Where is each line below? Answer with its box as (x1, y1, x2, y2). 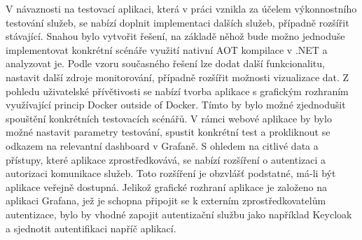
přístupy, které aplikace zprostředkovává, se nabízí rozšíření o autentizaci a (6, 152, 326, 167)
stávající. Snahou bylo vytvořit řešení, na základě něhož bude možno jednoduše (6, 29, 345, 43)
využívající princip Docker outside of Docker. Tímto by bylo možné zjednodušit (6, 97, 346, 112)
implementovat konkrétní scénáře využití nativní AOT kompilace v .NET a (6, 42, 328, 57)
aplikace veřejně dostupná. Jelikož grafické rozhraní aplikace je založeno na (6, 179, 327, 194)
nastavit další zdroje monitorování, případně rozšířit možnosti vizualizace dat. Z (6, 69, 349, 84)
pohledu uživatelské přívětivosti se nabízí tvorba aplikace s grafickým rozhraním (6, 83, 349, 98)
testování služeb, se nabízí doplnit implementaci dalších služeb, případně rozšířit (6, 15, 349, 29)
